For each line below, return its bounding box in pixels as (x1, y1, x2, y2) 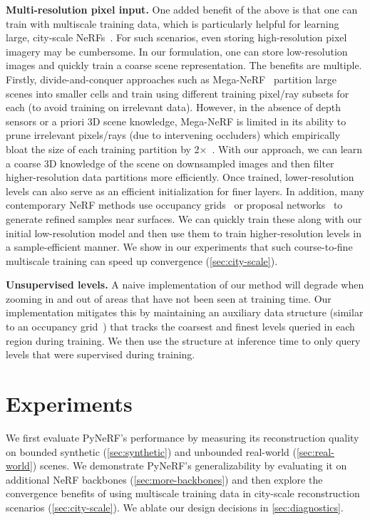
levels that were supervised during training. (6, 347, 195, 362)
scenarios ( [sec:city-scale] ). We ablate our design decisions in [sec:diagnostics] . (6, 499, 344, 514)
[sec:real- (296, 444, 334, 459)
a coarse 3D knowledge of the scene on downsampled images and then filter (6, 155, 334, 170)
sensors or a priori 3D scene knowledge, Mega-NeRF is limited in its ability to (6, 113, 346, 128)
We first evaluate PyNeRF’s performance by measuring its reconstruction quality (6, 430, 359, 444)
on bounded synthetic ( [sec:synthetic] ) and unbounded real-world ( (6, 444, 297, 459)
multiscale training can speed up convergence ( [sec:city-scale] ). (6, 253, 278, 268)
